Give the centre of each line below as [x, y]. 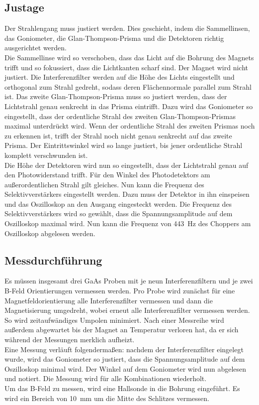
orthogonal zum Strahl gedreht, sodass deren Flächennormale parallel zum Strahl [128, 86]
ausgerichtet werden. [36, 48]
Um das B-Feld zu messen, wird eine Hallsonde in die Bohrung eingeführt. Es [122, 388]
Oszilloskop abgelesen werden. [50, 233]
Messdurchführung [53, 260]
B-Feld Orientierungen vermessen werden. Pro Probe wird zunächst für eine [120, 291]
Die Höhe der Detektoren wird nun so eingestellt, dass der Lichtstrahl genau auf [127, 165]
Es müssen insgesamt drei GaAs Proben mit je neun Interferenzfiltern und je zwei [129, 281]
